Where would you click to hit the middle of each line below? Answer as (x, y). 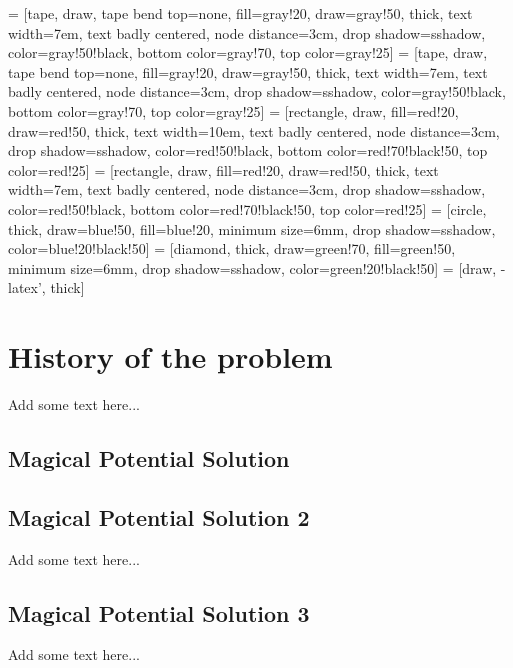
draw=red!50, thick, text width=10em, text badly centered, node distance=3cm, (254, 130)
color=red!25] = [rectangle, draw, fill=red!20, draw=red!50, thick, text (223, 169)
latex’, (27, 287)
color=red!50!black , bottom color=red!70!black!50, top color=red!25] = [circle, (247, 208)
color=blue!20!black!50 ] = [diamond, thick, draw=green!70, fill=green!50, (232, 248)
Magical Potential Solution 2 (159, 516)
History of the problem (170, 356)
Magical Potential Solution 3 (159, 612)
